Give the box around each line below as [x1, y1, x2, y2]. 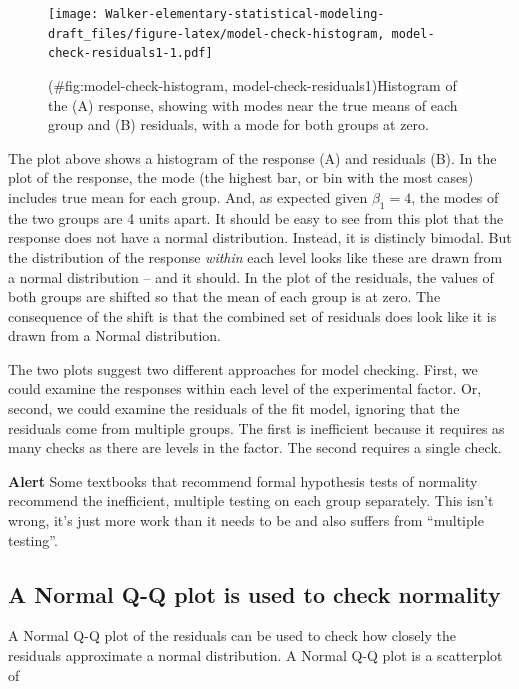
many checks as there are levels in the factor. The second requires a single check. [8, 437, 502, 458]
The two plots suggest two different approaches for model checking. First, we [8, 358, 478, 379]
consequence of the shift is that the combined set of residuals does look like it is [8, 305, 497, 326]
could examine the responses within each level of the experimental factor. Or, [8, 378, 482, 399]
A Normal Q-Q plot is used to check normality [8, 578, 501, 609]
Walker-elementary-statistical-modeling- [105, 7, 385, 21]
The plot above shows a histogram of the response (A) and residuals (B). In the [8, 147, 497, 168]
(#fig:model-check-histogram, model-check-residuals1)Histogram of [48, 74, 457, 95]
